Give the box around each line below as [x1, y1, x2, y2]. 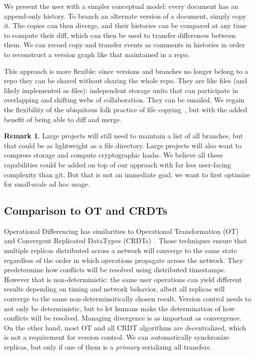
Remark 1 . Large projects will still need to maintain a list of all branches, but [4, 130, 243, 141]
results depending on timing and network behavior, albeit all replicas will [4, 284, 225, 294]
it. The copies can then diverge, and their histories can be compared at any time [4, 20, 247, 31]
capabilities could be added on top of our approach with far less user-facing [4, 159, 231, 169]
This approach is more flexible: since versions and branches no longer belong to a [4, 65, 249, 76]
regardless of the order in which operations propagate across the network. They [4, 255, 243, 265]
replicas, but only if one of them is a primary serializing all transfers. [4, 342, 212, 352]
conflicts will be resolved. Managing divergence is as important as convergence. [4, 313, 242, 323]
